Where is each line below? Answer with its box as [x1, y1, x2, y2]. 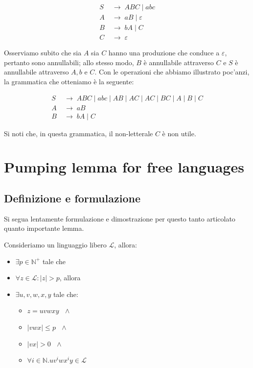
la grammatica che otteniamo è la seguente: [4, 76, 134, 86]
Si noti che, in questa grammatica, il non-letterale [4, 128, 153, 138]
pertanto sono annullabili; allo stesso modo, [4, 57, 134, 67]
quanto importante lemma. [4, 223, 84, 233]
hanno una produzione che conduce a [108, 48, 220, 58]
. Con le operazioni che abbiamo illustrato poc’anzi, [94, 67, 250, 77]
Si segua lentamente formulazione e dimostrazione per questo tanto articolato [4, 213, 235, 223]
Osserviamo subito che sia [4, 48, 82, 58]
